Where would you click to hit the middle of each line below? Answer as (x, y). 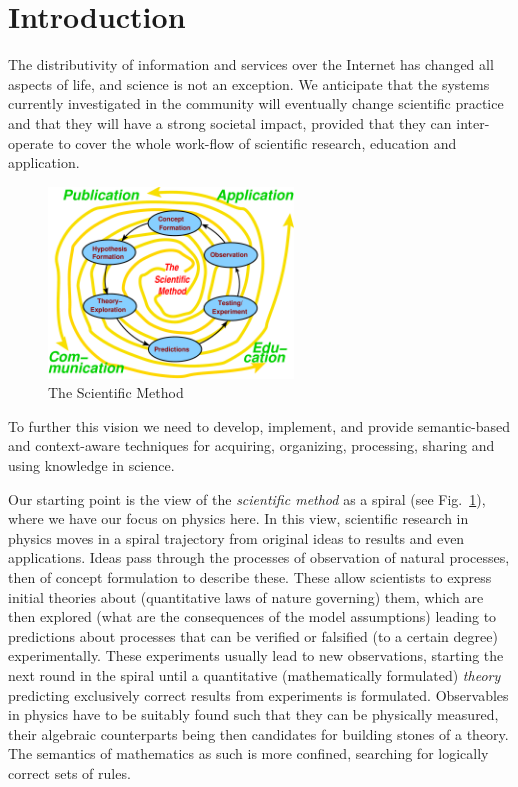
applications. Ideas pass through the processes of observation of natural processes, (259, 557)
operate (31, 142)
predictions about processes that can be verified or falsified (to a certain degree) (253, 635)
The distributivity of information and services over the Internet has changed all (251, 64)
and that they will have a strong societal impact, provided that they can (230, 122)
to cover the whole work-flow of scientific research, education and (257, 142)
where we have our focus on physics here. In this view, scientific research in (238, 518)
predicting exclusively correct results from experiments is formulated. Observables (258, 694)
